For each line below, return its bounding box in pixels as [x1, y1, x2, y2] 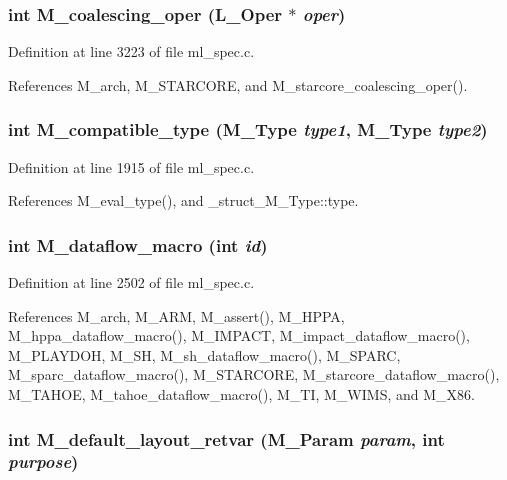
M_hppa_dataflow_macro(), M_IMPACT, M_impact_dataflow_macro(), [8, 325, 470, 346]
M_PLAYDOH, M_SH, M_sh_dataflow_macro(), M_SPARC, [8, 344, 401, 365]
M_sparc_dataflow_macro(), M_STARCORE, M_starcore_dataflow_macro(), [8, 364, 500, 385]
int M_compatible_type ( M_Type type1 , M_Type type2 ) [8, 117, 488, 142]
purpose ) [8, 449, 79, 474]
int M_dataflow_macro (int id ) [8, 232, 268, 257]
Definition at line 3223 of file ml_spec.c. [8, 41, 255, 62]
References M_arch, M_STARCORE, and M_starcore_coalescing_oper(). [8, 74, 468, 95]
